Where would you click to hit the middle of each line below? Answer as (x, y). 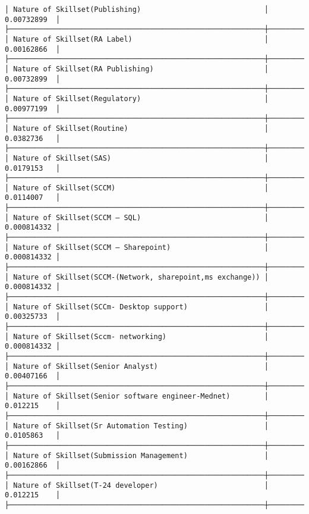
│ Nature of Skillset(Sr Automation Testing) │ (137, 426)
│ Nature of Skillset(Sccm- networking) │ (137, 336)
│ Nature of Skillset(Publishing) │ (137, 10)
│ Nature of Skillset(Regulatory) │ (137, 98)
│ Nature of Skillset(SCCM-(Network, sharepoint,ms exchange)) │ (137, 277)
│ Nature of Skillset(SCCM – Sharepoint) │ (137, 247)
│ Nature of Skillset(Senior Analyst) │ (137, 366)
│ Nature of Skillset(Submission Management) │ (137, 455)
